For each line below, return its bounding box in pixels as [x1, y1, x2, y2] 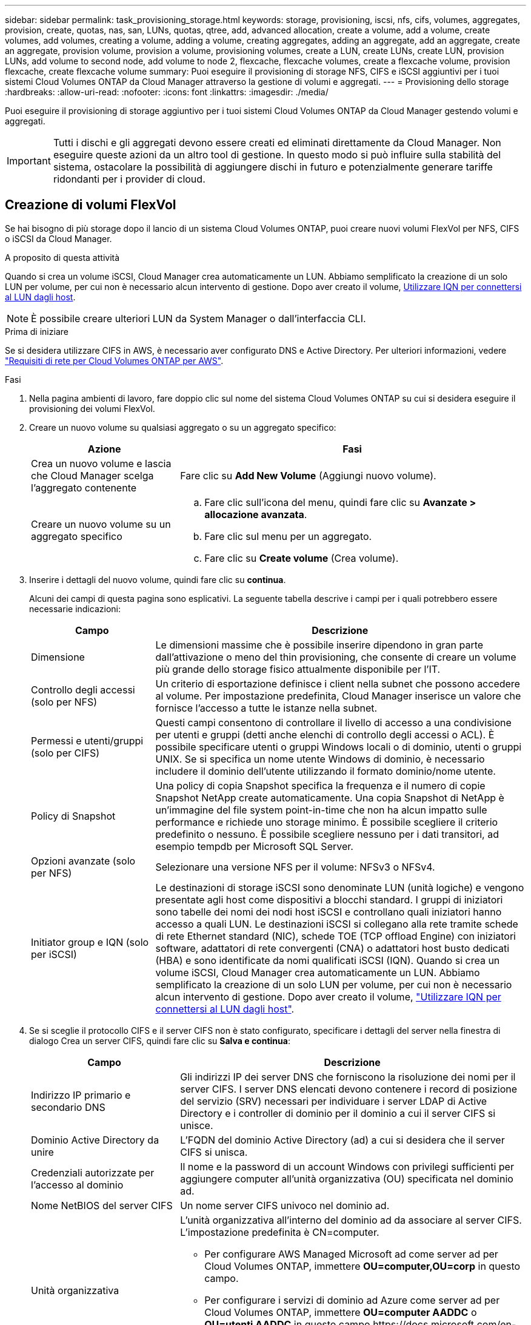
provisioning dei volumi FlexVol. [29, 403, 155, 414]
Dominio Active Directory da [31, 1133, 159, 1146]
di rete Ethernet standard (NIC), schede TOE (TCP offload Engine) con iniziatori [155, 929, 516, 942]
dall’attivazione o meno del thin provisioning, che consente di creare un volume [155, 650, 516, 663]
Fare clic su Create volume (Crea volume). [204, 551, 399, 564]
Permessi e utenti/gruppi [31, 734, 144, 747]
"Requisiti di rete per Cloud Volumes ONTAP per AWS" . [5, 355, 224, 366]
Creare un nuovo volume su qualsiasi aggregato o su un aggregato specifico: [29, 422, 336, 433]
